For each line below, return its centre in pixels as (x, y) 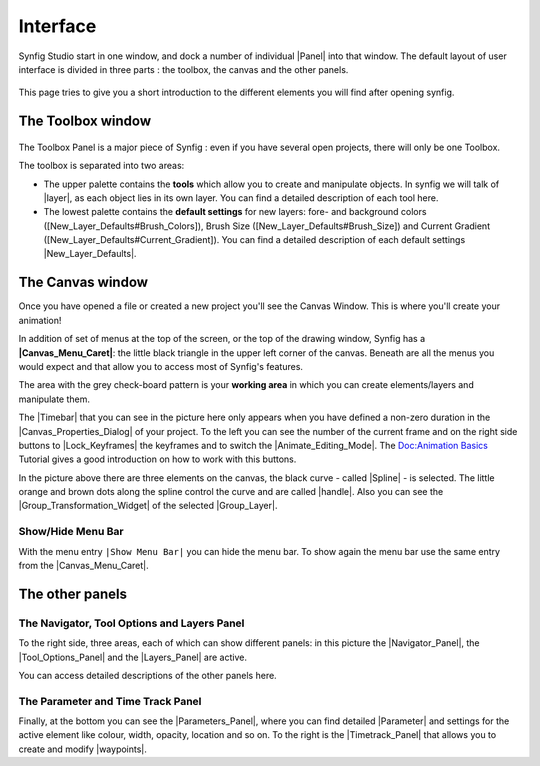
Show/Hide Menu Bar (71, 532)
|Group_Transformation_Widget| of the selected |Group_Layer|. (148, 506)
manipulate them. (54, 399)
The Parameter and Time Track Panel (110, 701)
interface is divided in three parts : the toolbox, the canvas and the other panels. (183, 69)
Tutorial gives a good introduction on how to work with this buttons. (157, 459)
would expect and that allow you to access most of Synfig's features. (161, 366)
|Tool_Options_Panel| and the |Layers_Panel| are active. (132, 657)
